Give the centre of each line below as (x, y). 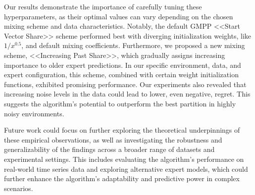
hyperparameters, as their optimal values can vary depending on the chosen (119, 16)
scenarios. (19, 188)
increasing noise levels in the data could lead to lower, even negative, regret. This (127, 94)
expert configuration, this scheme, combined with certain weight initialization (121, 74)
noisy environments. (34, 113)
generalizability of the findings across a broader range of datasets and (109, 149)
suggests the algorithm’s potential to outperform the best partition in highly (120, 103)
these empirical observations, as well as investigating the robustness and (113, 139)
